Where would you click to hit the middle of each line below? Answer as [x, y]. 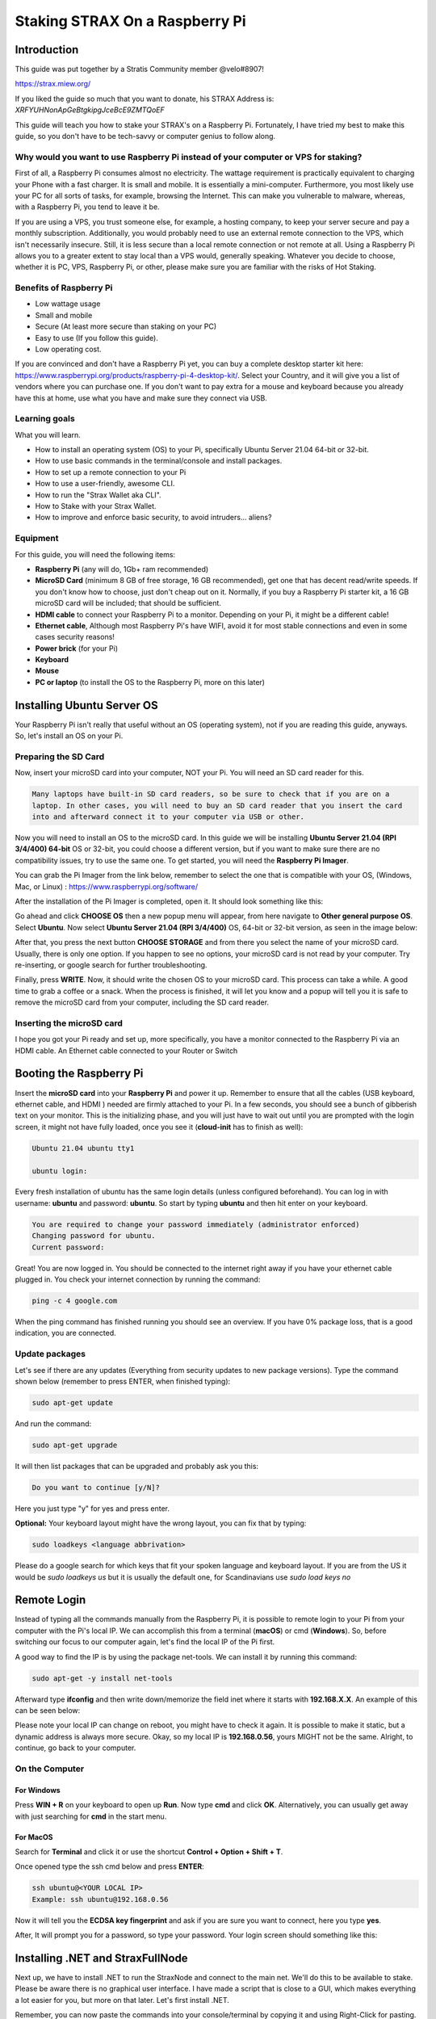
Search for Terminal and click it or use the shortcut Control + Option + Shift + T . [149, 1851]
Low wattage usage [68, 304]
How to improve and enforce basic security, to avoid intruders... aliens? [153, 518]
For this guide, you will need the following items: [95, 554]
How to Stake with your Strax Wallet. [96, 506]
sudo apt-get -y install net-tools [102, 1678]
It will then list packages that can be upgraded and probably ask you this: [136, 1466]
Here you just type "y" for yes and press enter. [92, 1508]
